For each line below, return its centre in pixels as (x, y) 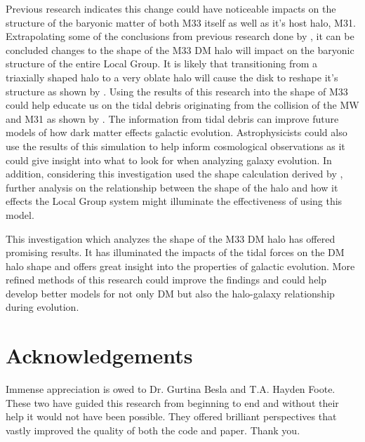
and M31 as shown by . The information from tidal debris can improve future (172, 118)
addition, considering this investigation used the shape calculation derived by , (174, 174)
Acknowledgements (99, 355)
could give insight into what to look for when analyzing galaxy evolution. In (169, 160)
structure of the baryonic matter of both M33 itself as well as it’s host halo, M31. (181, 22)
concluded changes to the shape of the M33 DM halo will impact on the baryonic (180, 49)
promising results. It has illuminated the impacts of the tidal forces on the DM (175, 252)
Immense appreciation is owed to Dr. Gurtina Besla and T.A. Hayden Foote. (171, 389)
